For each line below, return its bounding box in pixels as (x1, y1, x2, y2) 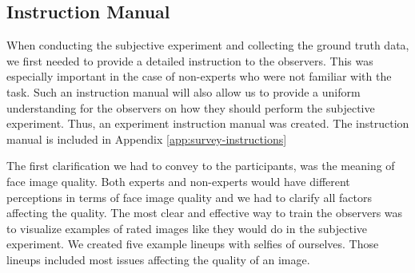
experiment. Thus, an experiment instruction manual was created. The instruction (6, 115, 409, 132)
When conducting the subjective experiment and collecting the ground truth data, (6, 37, 409, 53)
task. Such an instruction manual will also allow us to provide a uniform (6, 83, 361, 100)
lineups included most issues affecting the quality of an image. (6, 251, 310, 267)
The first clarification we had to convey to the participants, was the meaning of (6, 157, 395, 174)
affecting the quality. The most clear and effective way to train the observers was (6, 204, 403, 221)
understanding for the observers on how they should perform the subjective (6, 99, 375, 116)
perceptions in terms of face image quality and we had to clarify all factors (6, 188, 372, 205)
